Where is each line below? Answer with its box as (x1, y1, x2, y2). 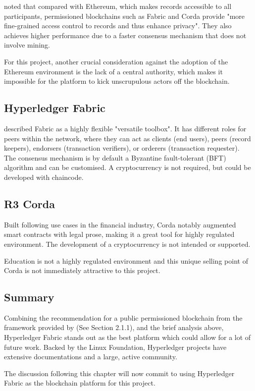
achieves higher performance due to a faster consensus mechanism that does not (4, 30, 247, 40)
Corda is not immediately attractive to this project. (4, 265, 160, 276)
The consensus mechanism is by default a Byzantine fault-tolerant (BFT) (4, 152, 226, 163)
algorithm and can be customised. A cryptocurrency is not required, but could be (4, 162, 251, 172)
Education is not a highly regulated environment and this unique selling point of (4, 255, 248, 266)
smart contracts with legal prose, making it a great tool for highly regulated (4, 229, 235, 239)
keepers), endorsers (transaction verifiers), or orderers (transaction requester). (4, 143, 240, 153)
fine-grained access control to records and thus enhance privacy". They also (4, 20, 232, 31)
